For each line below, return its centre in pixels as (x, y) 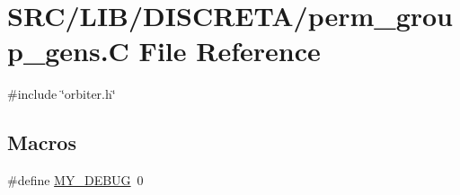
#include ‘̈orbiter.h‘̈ (62, 94)
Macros (42, 142)
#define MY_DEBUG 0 (75, 180)
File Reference (230, 51)
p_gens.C (68, 51)
